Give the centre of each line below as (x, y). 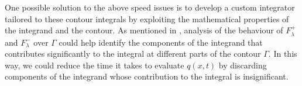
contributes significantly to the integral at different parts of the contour (133, 54)
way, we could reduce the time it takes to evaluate (95, 65)
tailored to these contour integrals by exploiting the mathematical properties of (147, 18)
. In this (283, 54)
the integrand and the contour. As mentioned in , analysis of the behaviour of (144, 30)
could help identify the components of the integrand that (161, 42)
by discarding (243, 65)
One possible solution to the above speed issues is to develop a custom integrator (150, 7)
